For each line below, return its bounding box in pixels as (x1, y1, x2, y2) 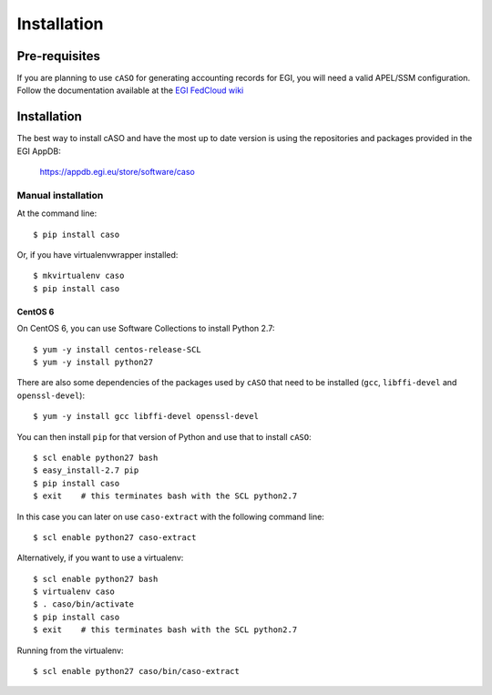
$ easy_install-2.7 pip (33, 465, 139, 475)
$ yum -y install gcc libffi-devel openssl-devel (33, 411, 260, 422)
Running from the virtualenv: (16, 645, 124, 656)
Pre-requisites (16, 48, 100, 64)
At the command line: (16, 208, 97, 219)
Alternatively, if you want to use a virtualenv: (16, 552, 184, 564)
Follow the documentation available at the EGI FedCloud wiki (16, 85, 244, 96)
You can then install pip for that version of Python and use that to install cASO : (16, 431, 312, 442)
